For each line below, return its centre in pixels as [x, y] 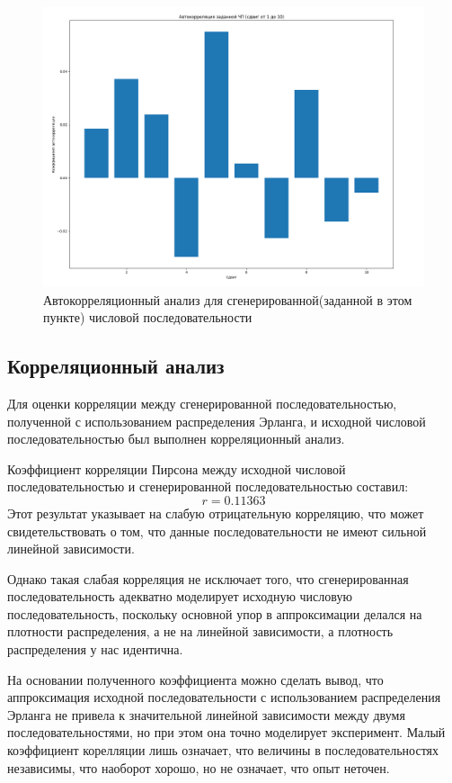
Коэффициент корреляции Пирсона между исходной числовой [177, 468]
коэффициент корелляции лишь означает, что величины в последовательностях [223, 750]
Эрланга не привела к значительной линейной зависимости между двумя [206, 714]
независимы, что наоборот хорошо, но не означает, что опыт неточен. [199, 767]
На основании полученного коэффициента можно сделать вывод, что [195, 679]
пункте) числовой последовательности [148, 317]
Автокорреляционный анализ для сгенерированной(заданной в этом [228, 299]
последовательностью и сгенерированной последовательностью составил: [208, 486]
